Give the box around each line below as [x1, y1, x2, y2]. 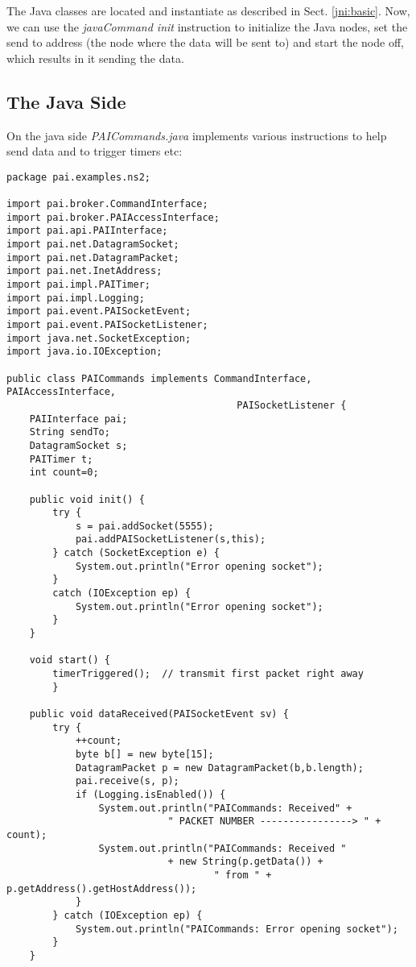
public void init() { [29, 493, 145, 505]
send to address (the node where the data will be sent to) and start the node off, [6, 34, 404, 51]
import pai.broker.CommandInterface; [6, 198, 208, 210]
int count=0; [29, 467, 99, 479]
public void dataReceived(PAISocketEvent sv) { [29, 708, 289, 720]
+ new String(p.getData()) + [167, 856, 323, 868]
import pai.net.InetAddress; [6, 265, 163, 277]
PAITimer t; [29, 453, 93, 465]
